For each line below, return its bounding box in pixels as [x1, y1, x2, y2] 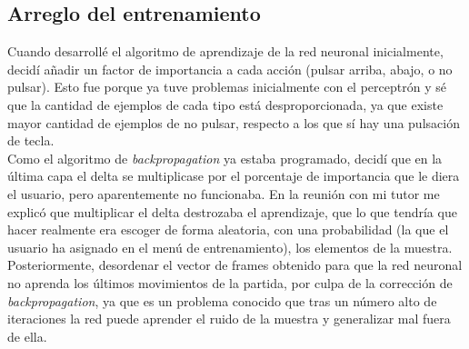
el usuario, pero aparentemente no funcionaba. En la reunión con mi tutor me [7, 184, 440, 203]
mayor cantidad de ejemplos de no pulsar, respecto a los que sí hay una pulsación [7, 113, 460, 132]
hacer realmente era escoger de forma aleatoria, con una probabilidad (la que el [7, 220, 449, 239]
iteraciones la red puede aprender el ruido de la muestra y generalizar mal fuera [7, 309, 451, 328]
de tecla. [7, 131, 55, 150]
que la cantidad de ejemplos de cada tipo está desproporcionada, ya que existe [7, 95, 444, 114]
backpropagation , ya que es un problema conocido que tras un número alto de [7, 291, 437, 310]
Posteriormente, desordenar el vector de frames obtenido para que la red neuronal [7, 255, 463, 274]
